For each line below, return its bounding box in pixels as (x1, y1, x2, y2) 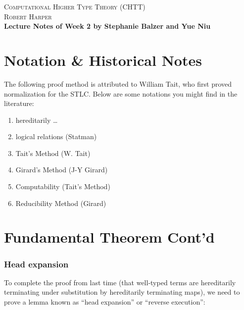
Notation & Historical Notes (4, 50, 202, 70)
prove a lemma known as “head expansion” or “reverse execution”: (4, 297, 205, 307)
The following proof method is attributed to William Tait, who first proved (4, 78, 232, 89)
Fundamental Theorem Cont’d (4, 227, 215, 247)
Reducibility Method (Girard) (15, 198, 106, 208)
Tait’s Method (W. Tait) (15, 148, 91, 158)
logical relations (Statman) (15, 131, 97, 142)
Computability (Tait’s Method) (15, 181, 110, 192)
